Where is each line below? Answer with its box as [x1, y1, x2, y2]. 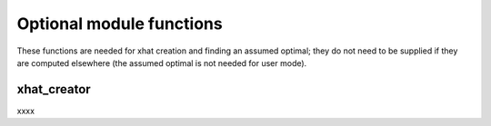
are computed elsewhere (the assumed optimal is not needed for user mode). [16, 57, 307, 68]
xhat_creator [16, 82, 91, 97]
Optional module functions [16, 14, 223, 34]
